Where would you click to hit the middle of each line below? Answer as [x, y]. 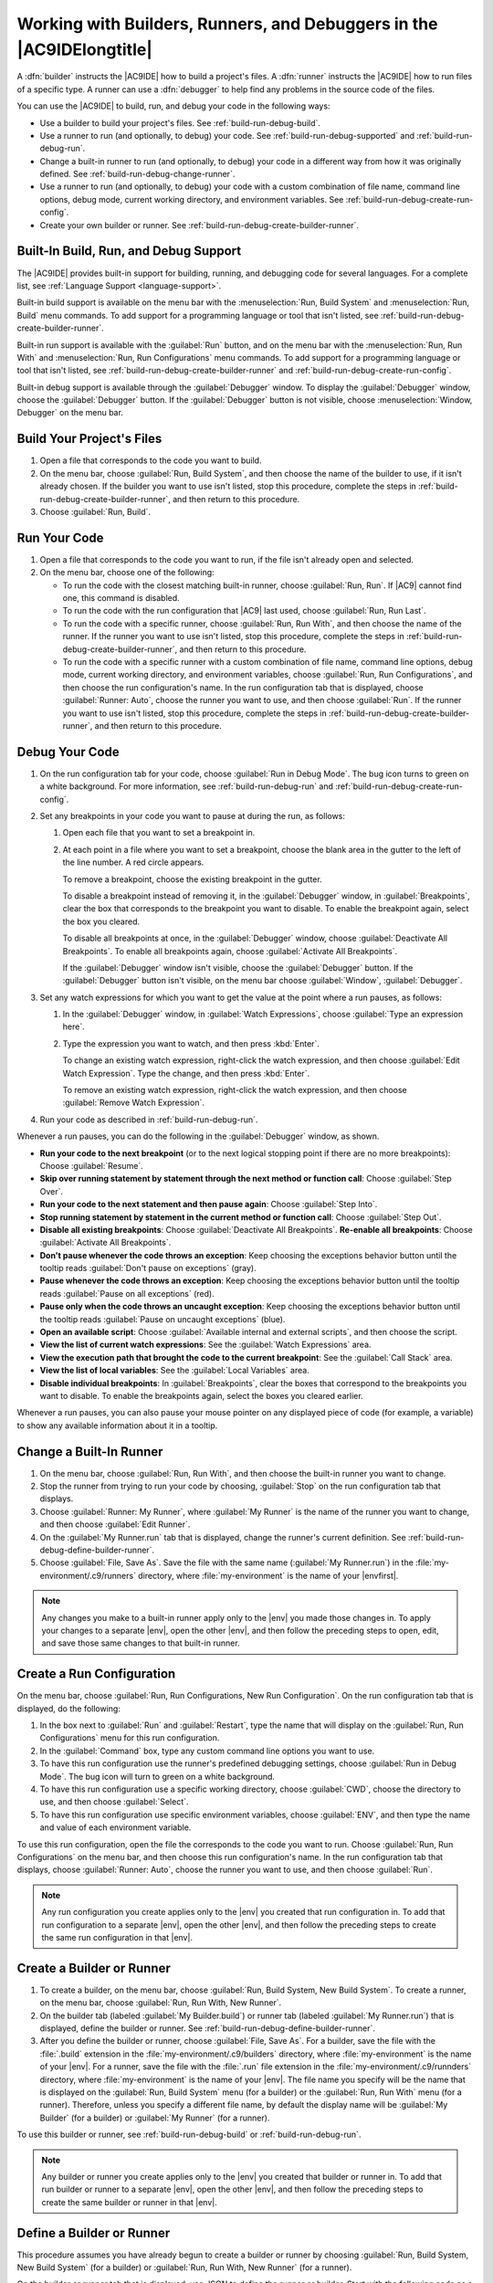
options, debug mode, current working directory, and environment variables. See [192, 199]
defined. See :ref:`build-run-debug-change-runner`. [137, 174]
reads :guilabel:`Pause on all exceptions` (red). [127, 1293]
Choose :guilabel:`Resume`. [91, 1165]
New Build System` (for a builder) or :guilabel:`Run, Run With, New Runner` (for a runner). [184, 2267]
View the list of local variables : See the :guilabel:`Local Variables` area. [174, 1371]
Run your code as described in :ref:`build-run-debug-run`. [149, 1120]
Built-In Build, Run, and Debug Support [129, 251]
